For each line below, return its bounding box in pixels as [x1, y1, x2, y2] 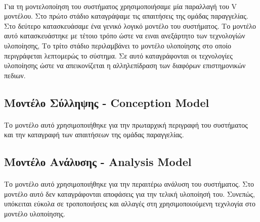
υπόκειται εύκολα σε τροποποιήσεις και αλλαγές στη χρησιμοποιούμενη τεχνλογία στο [4, 198, 255, 209]
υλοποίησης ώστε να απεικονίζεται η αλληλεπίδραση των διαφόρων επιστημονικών [4, 60, 246, 71]
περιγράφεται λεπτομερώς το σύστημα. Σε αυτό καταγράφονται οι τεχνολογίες [4, 50, 233, 61]
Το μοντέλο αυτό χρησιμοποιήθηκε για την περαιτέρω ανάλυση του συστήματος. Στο [4, 179, 254, 189]
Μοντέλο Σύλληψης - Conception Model [4, 94, 209, 110]
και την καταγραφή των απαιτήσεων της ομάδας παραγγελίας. [4, 129, 184, 140]
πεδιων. [4, 70, 26, 80]
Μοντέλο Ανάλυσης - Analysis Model [4, 154, 192, 170]
